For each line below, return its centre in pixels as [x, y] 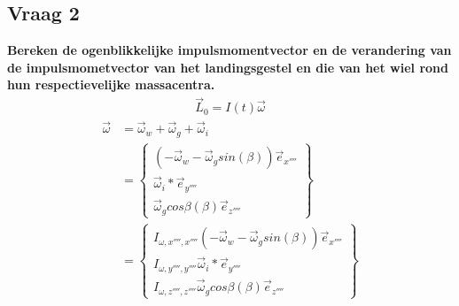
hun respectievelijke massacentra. [111, 84]
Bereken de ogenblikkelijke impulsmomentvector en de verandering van [229, 50]
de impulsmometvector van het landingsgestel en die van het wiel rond [228, 67]
